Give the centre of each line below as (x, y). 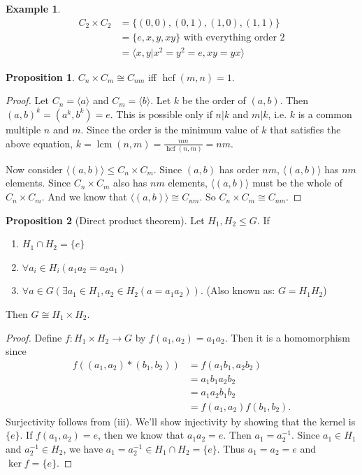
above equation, (39, 143)
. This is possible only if (161, 114)
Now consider (34, 169)
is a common (325, 114)
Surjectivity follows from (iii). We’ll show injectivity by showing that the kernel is (181, 421)
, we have (83, 449)
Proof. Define (34, 337)
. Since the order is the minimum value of (169, 129)
